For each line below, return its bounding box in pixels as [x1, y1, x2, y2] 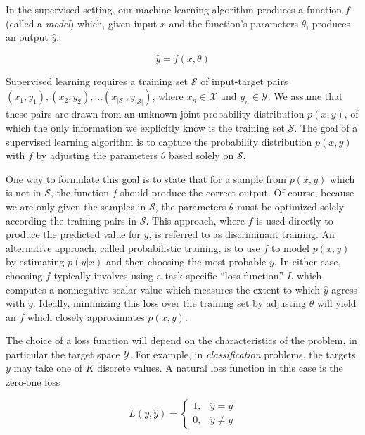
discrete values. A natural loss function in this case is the [97, 360, 343, 375]
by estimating [6, 254, 65, 269]
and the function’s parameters [169, 15, 298, 30]
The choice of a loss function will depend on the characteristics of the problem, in [6, 333, 357, 348]
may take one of [13, 360, 83, 375]
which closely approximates [27, 309, 145, 324]
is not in [6, 185, 41, 200]
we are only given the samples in [6, 198, 146, 213]
